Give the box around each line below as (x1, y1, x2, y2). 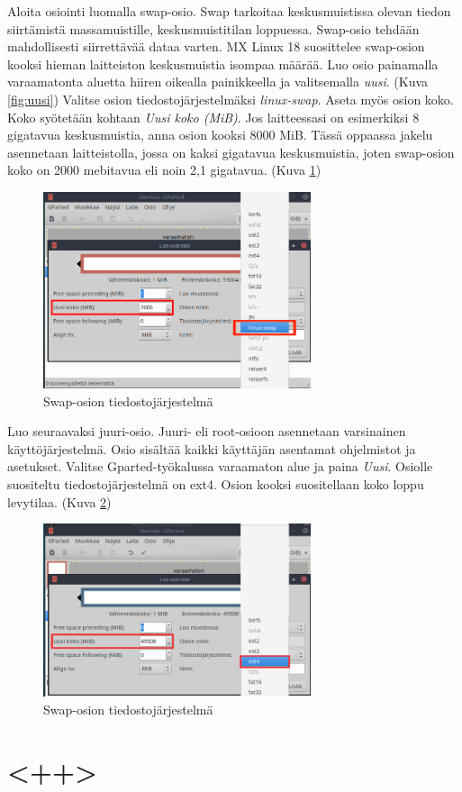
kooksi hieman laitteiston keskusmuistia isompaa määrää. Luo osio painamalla (7, 54, 439, 73)
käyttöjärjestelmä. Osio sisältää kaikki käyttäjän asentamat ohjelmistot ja (7, 439, 416, 458)
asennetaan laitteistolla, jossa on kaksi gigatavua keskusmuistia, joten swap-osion (7, 142, 455, 161)
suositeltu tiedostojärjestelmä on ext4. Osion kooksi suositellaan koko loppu (7, 474, 424, 493)
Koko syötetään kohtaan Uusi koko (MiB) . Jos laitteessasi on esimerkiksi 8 (7, 107, 420, 126)
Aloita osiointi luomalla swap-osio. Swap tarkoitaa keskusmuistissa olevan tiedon (7, 2, 451, 20)
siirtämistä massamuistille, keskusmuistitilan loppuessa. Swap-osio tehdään (7, 19, 420, 38)
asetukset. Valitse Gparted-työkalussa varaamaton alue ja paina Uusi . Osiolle (7, 457, 433, 476)
